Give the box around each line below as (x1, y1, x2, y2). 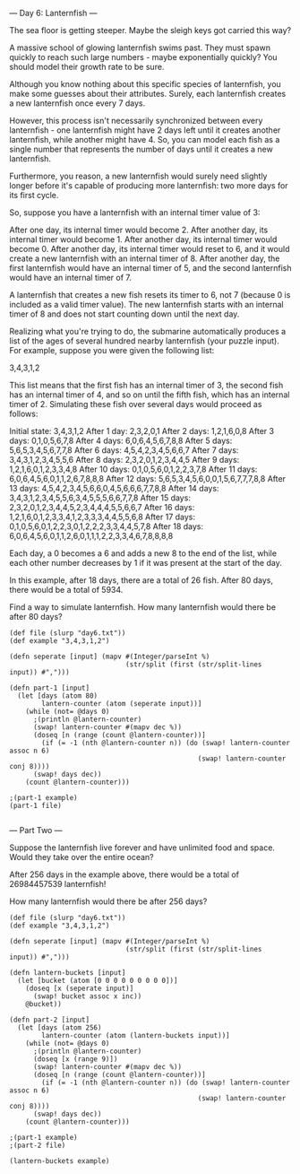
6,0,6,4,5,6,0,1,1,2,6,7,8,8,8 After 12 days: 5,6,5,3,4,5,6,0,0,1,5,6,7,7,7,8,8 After (9, 474, 287, 483)
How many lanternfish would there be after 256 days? (9, 896, 208, 907)
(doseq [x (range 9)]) (32, 1055, 118, 1064)
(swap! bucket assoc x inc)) (32, 992, 142, 1001)
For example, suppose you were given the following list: (9, 345, 215, 355)
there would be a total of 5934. (9, 585, 124, 595)
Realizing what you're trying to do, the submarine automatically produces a (9, 326, 287, 336)
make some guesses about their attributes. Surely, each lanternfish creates (9, 89, 287, 99)
